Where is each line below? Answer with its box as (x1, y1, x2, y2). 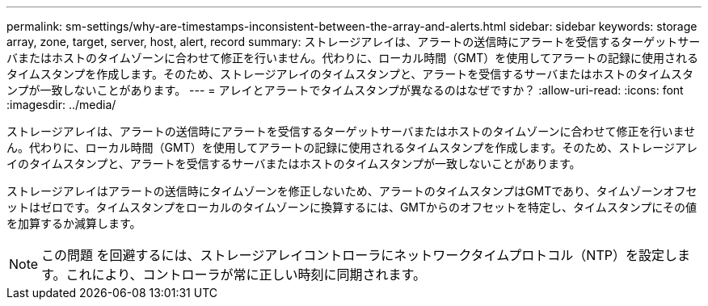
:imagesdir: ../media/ (6, 98, 116, 111)
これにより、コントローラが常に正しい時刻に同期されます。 (65, 266, 426, 283)
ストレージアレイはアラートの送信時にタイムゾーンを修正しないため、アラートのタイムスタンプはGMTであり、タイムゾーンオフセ (6, 184, 697, 198)
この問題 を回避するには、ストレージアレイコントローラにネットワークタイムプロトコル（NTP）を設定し (41, 247, 677, 263)
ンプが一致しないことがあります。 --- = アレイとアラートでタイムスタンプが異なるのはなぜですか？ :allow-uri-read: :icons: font (6, 83, 684, 97)
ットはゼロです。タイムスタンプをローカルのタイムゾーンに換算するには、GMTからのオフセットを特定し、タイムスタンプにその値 (6, 200, 697, 214)
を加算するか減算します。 (6, 216, 141, 230)
